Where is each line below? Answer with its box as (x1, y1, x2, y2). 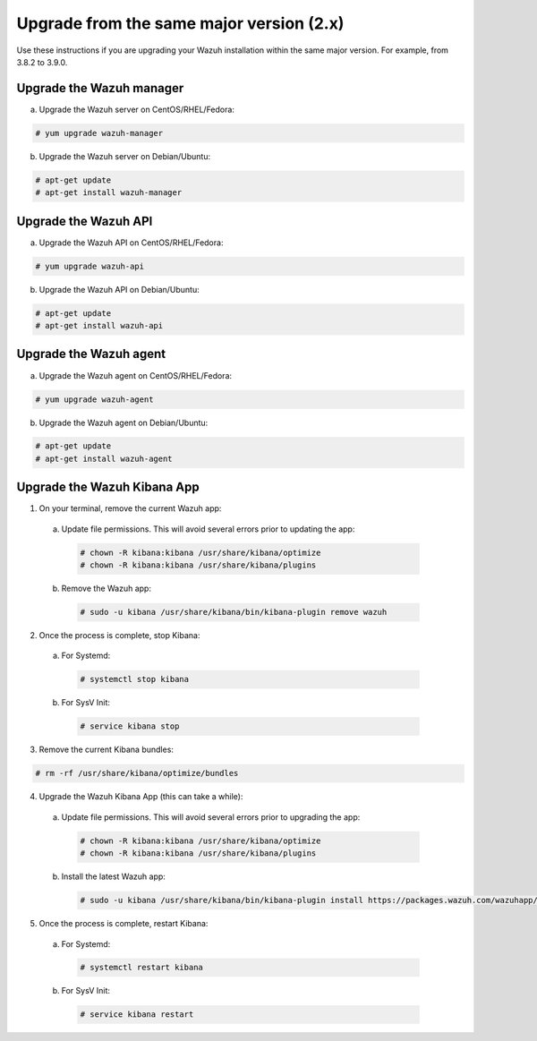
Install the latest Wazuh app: (61, 871, 166, 882)
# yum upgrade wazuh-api (35, 260, 145, 271)
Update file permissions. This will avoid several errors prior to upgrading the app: (61, 811, 361, 823)
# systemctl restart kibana (80, 962, 203, 973)
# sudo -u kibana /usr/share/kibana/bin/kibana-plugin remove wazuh (80, 607, 388, 618)
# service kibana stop (80, 721, 180, 731)
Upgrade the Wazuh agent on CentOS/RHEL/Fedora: (38, 370, 233, 380)
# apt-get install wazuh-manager (35, 188, 183, 198)
